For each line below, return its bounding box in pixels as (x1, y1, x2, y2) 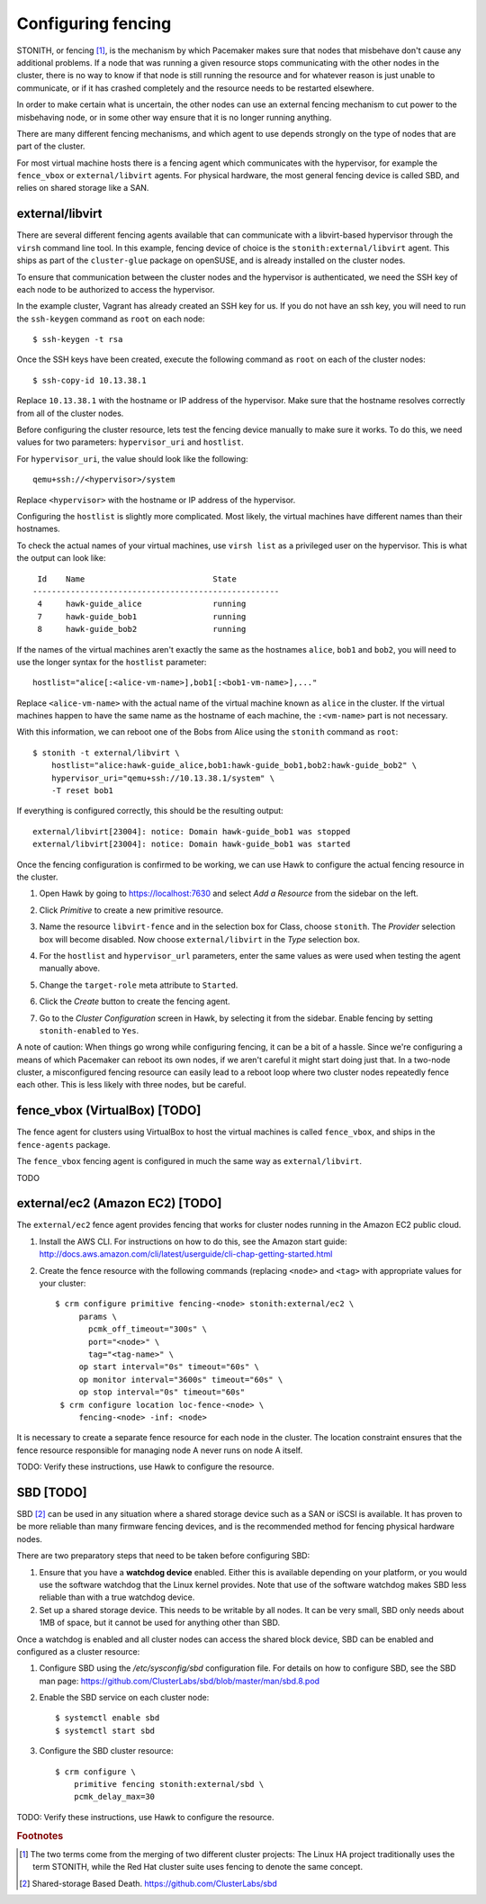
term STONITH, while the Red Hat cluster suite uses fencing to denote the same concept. (32, 1862, 364, 1872)
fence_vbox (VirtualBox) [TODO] (16, 1103, 202, 1118)
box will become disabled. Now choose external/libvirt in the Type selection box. (39, 934, 360, 944)
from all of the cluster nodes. (16, 408, 124, 419)
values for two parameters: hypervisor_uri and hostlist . (16, 437, 244, 447)
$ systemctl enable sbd (55, 1713, 160, 1723)
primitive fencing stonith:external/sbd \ (73, 1779, 265, 1790)
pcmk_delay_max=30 (73, 1791, 156, 1802)
